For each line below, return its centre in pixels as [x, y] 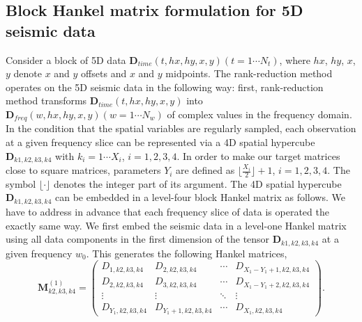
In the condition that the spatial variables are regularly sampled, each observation [181, 128]
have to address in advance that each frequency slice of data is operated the [167, 211]
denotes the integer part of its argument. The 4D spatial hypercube [197, 183]
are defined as [205, 170]
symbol [21, 183]
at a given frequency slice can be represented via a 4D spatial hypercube [160, 142]
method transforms [46, 100]
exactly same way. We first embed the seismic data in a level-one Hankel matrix [176, 225]
